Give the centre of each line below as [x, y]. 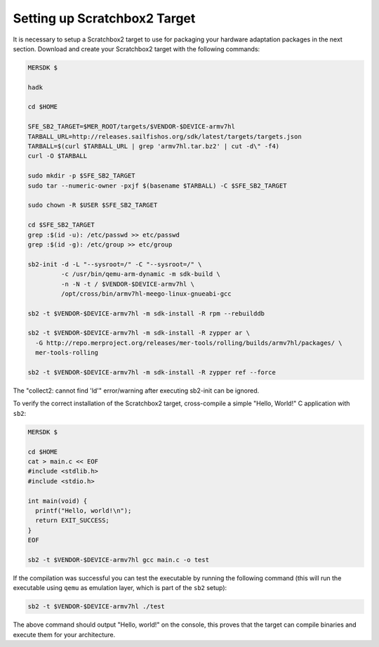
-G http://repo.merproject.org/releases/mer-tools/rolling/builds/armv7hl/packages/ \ [189, 343]
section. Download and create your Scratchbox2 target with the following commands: [137, 48]
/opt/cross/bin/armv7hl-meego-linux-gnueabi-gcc [146, 294]
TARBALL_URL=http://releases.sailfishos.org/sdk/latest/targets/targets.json [165, 136]
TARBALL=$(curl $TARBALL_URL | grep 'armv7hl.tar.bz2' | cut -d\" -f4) [154, 146]
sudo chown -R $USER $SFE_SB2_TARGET [93, 205]
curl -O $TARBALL [58, 156]
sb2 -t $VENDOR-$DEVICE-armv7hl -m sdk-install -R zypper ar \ [139, 333]
